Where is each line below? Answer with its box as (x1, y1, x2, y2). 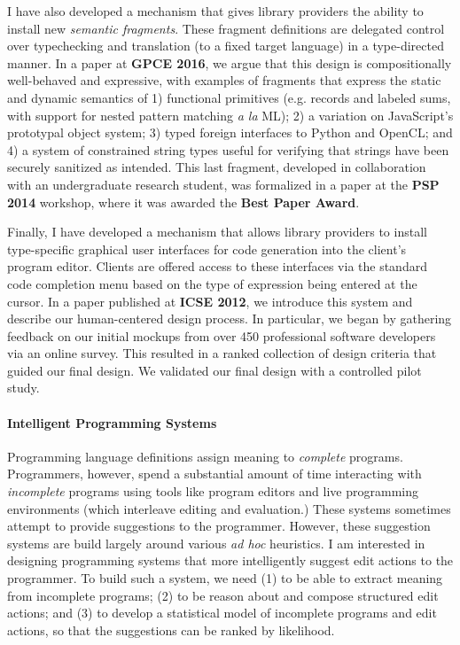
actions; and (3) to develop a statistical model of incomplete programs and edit (7, 603, 437, 622)
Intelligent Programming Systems (7, 413, 217, 431)
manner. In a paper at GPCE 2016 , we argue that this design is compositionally (7, 53, 452, 72)
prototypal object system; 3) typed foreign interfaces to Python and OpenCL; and (7, 123, 453, 142)
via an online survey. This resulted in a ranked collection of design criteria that (7, 344, 437, 362)
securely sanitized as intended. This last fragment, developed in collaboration (7, 158, 426, 176)
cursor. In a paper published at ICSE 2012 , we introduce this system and (7, 291, 413, 310)
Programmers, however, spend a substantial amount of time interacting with (7, 464, 422, 483)
